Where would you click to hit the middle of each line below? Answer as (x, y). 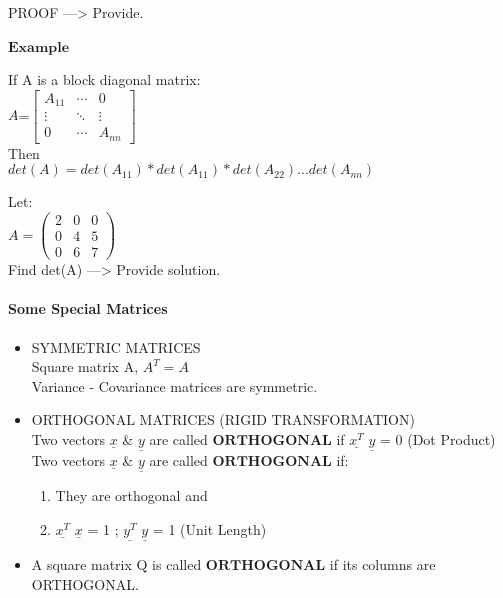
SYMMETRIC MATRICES (116, 346)
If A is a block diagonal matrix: (104, 79)
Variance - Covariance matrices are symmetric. (174, 385)
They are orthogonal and (131, 495)
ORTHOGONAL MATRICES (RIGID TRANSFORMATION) (223, 419)
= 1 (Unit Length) (209, 528)
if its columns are (382, 564)
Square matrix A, (85, 366)
